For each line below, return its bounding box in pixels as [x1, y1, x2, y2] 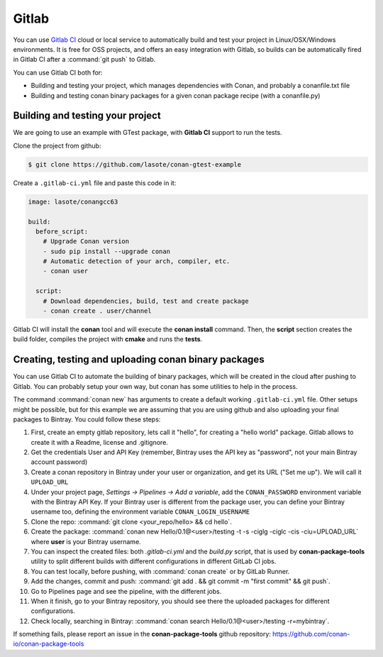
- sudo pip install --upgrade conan [43, 247, 170, 255]
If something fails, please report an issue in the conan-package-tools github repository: [13, 630, 271, 639]
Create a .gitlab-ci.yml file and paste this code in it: [13, 178, 177, 187]
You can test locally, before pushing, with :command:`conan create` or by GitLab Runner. [30, 567, 290, 575]
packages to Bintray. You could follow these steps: [13, 415, 161, 424]
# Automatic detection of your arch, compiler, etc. [43, 258, 231, 265]
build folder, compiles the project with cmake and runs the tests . [13, 335, 203, 343]
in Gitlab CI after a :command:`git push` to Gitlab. [13, 55, 156, 64]
